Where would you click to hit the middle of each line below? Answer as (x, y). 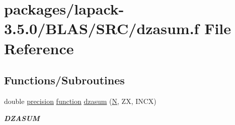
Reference (39, 48)
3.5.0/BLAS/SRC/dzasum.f (102, 28)
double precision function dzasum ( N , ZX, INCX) (80, 101)
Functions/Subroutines (64, 80)
